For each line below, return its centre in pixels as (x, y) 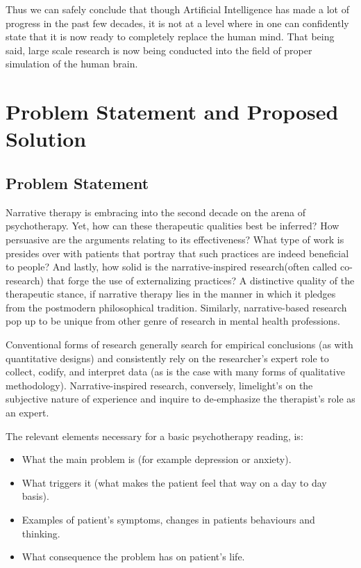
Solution (46, 139)
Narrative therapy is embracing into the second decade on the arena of (156, 212)
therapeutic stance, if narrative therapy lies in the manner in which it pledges (171, 294)
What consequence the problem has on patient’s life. (133, 557)
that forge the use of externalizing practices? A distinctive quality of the (201, 280)
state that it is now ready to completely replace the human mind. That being (170, 36)
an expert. (27, 413)
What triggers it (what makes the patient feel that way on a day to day (174, 482)
